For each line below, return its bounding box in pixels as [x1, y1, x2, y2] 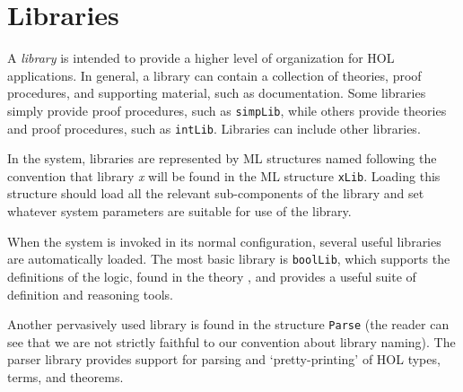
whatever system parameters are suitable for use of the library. [7, 202, 352, 221]
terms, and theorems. [7, 367, 124, 386]
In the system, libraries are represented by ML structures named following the [7, 149, 437, 168]
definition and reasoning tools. [7, 284, 173, 303]
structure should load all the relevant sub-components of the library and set [7, 184, 424, 203]
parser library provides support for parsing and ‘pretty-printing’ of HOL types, [7, 350, 441, 369]
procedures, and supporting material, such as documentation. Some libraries [7, 83, 426, 102]
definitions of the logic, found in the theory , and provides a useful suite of [7, 266, 416, 285]
